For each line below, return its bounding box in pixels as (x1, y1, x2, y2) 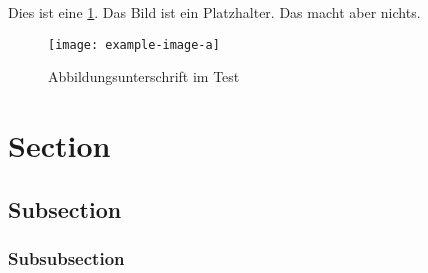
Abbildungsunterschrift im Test (48, 66, 240, 87)
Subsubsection (8, 245, 125, 270)
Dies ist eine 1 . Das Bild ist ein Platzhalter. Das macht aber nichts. (8, 2, 421, 22)
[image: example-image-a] (48, 37, 220, 52)
